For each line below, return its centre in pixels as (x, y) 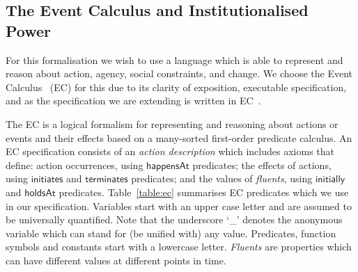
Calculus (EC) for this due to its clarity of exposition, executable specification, (176, 87)
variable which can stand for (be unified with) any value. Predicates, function (171, 233)
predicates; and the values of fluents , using (222, 178)
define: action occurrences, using (75, 165)
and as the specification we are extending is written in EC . (133, 101)
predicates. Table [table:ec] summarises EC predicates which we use (204, 192)
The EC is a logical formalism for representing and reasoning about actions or (172, 123)
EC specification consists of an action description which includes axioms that (170, 151)
